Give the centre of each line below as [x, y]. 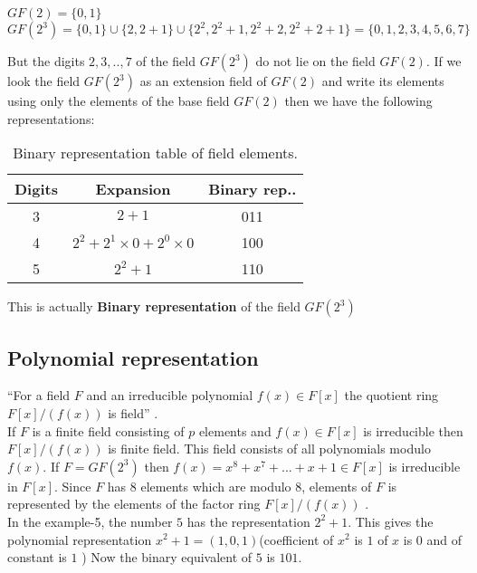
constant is [37, 557]
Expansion [133, 189]
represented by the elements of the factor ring [134, 504]
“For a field [39, 395]
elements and [235, 430]
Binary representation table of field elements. [156, 153]
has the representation [248, 521]
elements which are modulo [216, 486]
